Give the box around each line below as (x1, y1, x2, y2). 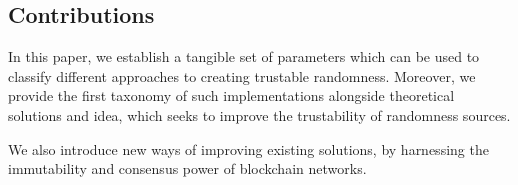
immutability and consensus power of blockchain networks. (8, 158, 367, 179)
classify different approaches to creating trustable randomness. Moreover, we (8, 65, 476, 86)
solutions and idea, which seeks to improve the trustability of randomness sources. (8, 104, 511, 125)
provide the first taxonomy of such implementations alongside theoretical (8, 85, 455, 106)
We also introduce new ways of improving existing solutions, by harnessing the (8, 138, 489, 159)
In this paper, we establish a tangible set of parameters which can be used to (8, 46, 480, 67)
